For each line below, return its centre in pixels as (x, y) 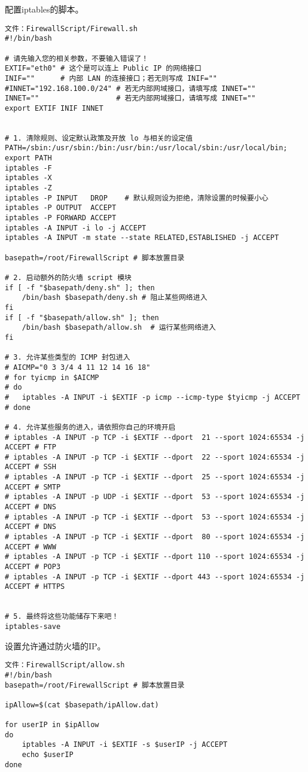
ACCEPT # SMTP (33, 487)
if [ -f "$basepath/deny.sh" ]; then (80, 288)
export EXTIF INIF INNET (54, 108)
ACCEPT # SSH (31, 467)
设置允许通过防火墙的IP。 (55, 645)
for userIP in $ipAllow (52, 725)
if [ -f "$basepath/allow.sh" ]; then (82, 317)
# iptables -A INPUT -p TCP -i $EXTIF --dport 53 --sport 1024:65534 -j (155, 517)
